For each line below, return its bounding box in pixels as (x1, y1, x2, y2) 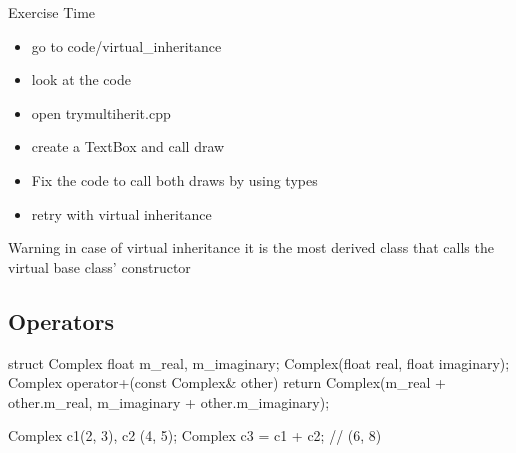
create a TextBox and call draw (31, 136, 225, 157)
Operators (8, 305, 114, 336)
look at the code (31, 69, 131, 90)
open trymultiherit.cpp (31, 102, 171, 123)
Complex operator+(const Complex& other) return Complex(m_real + (8, 372, 446, 393)
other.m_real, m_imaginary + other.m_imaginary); (8, 391, 330, 412)
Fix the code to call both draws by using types (31, 169, 318, 190)
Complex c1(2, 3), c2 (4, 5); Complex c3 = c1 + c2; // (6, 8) (8, 425, 382, 446)
